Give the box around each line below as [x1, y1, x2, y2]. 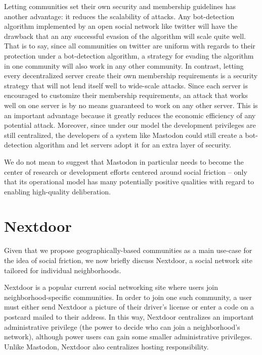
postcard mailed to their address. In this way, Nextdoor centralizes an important [4, 311, 254, 322]
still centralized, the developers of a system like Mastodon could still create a [4, 129, 243, 140]
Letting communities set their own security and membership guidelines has [4, 1, 236, 11]
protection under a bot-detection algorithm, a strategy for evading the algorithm [4, 50, 254, 61]
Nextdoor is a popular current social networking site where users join [4, 282, 218, 292]
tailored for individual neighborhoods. [4, 265, 121, 275]
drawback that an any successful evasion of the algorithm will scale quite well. [4, 30, 246, 41]
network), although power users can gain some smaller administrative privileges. [4, 331, 252, 342]
